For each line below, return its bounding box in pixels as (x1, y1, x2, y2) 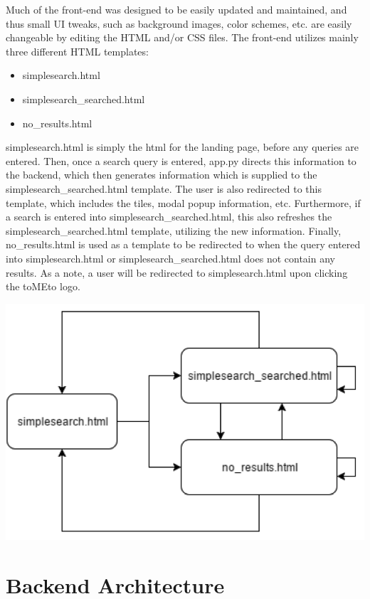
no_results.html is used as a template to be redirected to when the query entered (6, 237, 361, 252)
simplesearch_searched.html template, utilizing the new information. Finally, (6, 223, 342, 238)
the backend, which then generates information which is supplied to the (6, 167, 317, 182)
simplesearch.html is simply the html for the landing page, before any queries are (6, 139, 359, 154)
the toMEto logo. (6, 279, 80, 294)
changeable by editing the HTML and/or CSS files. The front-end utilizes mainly (6, 30, 359, 45)
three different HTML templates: (6, 43, 149, 58)
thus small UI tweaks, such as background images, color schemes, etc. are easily (6, 16, 352, 31)
